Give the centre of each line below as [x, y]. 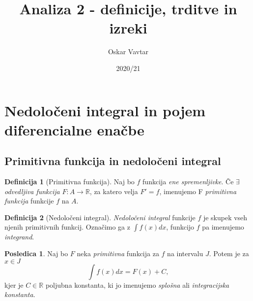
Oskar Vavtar [128, 51]
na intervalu [185, 253]
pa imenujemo [223, 227]
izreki [128, 28]
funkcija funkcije [29, 201]
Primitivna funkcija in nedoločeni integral [113, 161]
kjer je [14, 284]
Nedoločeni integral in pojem [105, 110]
